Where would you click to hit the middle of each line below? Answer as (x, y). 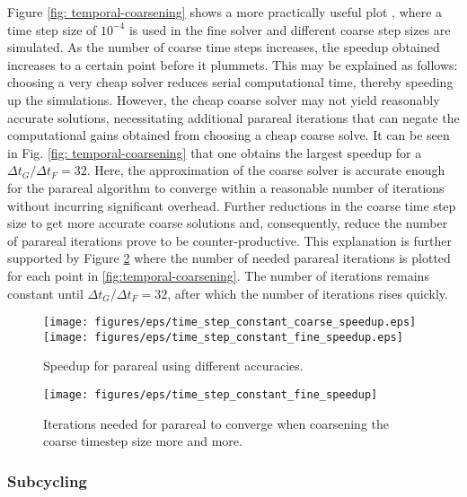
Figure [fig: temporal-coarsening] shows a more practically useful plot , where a (225, 12)
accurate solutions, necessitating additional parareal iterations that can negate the (233, 117)
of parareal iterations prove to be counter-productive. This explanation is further (229, 240)
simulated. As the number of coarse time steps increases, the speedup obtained (224, 47)
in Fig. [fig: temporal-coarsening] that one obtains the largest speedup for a (215, 152)
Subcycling (47, 480)
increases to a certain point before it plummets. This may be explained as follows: (233, 64)
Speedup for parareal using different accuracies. (173, 366)
